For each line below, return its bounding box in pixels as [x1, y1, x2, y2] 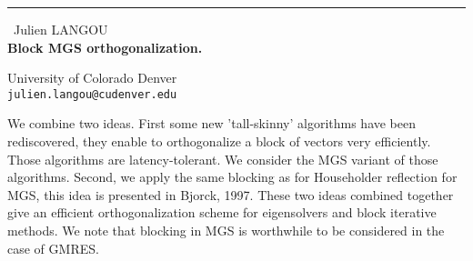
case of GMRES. [7, 238, 99, 257]
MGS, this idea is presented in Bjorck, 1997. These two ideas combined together [7, 185, 454, 204]
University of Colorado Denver [7, 68, 177, 87]
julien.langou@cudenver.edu [7, 87, 177, 101]
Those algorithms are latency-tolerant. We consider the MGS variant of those [7, 149, 438, 168]
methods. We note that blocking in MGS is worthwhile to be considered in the [7, 221, 445, 239]
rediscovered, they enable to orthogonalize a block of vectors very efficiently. [7, 132, 431, 151]
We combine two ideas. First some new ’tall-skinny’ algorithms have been [7, 114, 417, 133]
